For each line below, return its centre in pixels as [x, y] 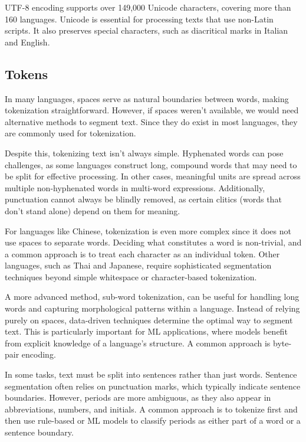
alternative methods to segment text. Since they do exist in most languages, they [151, 121]
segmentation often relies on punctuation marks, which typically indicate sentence [153, 386]
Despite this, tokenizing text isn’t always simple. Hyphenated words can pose [144, 153]
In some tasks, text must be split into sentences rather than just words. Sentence [151, 374]
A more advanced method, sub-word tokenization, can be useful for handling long [152, 297]
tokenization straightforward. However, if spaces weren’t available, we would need [152, 110]
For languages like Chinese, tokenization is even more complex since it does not [148, 230]
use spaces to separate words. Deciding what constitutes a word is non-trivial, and [153, 242]
